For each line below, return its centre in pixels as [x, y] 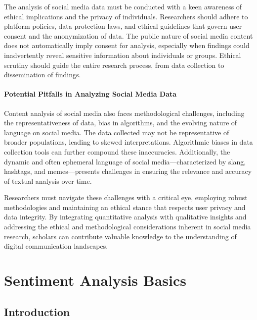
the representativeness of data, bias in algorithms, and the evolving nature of [121, 123]
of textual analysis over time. [48, 181]
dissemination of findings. [43, 75]
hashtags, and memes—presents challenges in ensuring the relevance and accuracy [128, 171]
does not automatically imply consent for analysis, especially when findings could [127, 45]
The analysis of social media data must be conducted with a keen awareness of [123, 6]
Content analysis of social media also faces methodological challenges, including [124, 113]
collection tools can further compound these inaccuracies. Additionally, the [117, 151]
